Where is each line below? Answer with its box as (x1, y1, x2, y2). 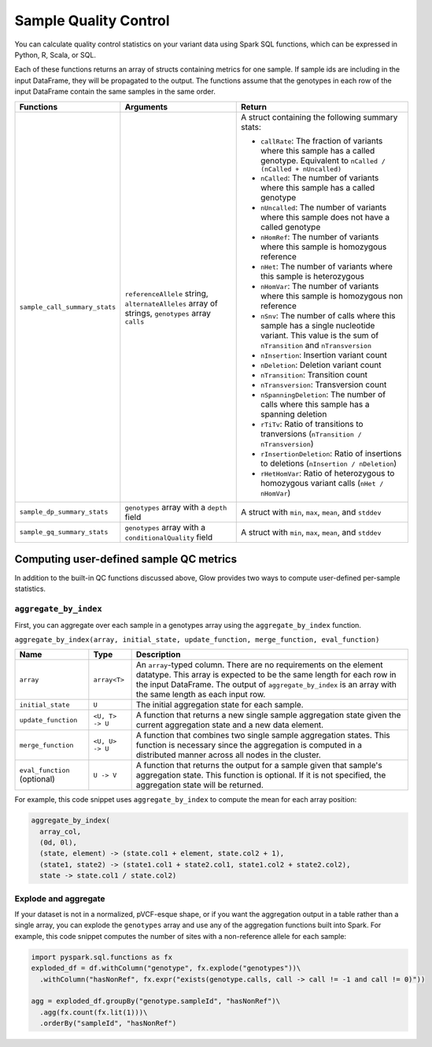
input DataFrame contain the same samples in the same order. (14, 87, 216, 96)
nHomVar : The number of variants (260, 280, 379, 291)
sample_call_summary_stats (19, 303, 116, 311)
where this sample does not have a (260, 211, 390, 222)
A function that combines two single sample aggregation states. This (135, 730, 390, 741)
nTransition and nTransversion (260, 340, 372, 351)
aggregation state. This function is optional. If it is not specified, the (135, 770, 386, 781)
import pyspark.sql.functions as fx (31, 952, 173, 961)
